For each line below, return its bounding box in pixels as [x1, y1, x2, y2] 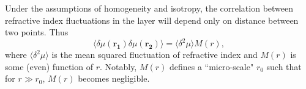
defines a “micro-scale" [169, 60, 254, 73]
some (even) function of [5, 60, 93, 73]
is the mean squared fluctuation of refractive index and [51, 48, 258, 61]
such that [266, 60, 302, 73]
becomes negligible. [78, 72, 150, 85]
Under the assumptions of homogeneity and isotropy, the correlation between [5, 2, 294, 14]
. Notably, [99, 60, 137, 73]
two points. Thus [5, 26, 69, 38]
